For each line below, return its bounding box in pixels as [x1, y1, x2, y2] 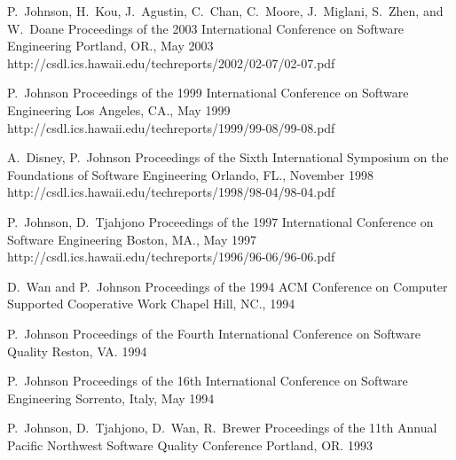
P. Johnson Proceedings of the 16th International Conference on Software [7, 371, 408, 390]
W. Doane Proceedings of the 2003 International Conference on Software [7, 19, 405, 37]
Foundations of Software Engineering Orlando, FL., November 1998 [7, 165, 373, 183]
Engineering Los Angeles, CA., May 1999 [7, 100, 231, 119]
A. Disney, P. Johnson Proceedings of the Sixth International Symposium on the [7, 148, 449, 167]
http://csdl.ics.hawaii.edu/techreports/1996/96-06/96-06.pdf [7, 247, 335, 266]
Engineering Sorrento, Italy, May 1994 [7, 388, 215, 407]
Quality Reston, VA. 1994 [7, 341, 147, 360]
